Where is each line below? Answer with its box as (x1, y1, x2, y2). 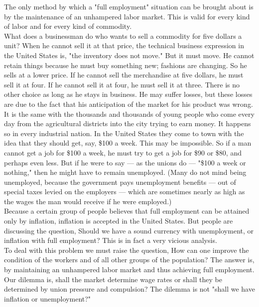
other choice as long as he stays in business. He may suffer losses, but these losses (4, 89, 253, 99)
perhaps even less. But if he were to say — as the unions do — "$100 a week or (4, 157, 246, 167)
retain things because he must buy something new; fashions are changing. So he (4, 60, 247, 70)
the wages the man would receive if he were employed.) (4, 196, 172, 206)
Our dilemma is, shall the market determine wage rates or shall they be (4, 274, 222, 284)
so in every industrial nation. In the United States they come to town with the (4, 128, 244, 138)
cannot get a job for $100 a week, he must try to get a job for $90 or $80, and (4, 147, 242, 157)
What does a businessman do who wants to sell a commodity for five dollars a (4, 30, 242, 41)
